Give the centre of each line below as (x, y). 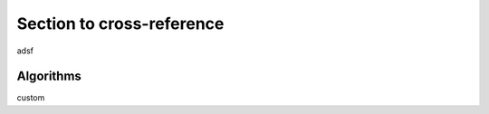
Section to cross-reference (120, 24)
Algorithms (49, 76)
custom (31, 98)
